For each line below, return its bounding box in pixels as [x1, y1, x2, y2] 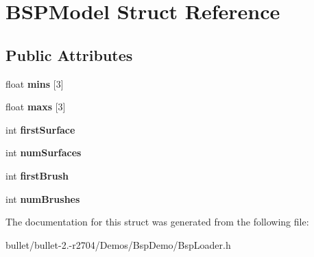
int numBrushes [5, 191, 80, 206]
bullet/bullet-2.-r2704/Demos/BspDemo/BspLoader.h [5, 237, 231, 252]
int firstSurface [5, 122, 75, 136]
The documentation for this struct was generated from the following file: [5, 215, 309, 229]
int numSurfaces [5, 145, 82, 160]
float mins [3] [5, 76, 64, 90]
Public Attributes [5, 44, 133, 65]
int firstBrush [5, 168, 69, 182]
